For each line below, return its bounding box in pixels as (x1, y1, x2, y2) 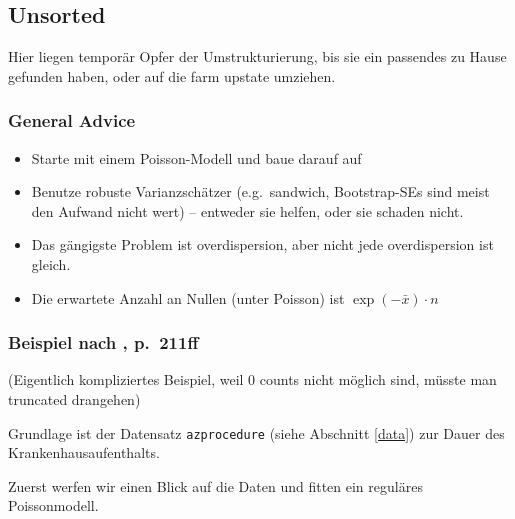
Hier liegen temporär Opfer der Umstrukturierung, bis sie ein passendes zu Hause (8, 46, 507, 67)
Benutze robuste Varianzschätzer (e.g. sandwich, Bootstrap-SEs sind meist (31, 181, 490, 202)
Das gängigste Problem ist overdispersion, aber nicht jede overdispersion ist (31, 234, 494, 255)
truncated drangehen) (8, 388, 141, 409)
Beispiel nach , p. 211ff (8, 330, 199, 355)
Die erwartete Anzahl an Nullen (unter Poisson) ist (31, 287, 345, 308)
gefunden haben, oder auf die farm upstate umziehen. (8, 65, 336, 86)
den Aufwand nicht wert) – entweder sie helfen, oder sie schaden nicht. (31, 200, 464, 221)
